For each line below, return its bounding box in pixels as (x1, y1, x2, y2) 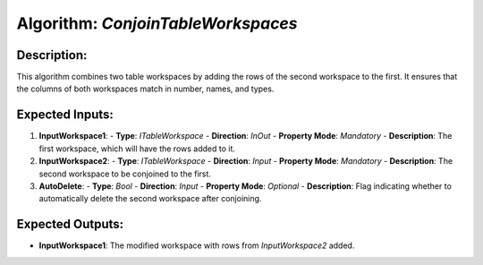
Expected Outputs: (16, 217, 124, 232)
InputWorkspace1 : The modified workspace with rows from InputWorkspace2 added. (38, 240, 355, 251)
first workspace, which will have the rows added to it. (38, 143, 236, 154)
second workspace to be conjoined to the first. (38, 168, 212, 179)
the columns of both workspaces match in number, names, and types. (16, 83, 275, 94)
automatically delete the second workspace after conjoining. (38, 193, 262, 204)
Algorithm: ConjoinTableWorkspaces (16, 13, 299, 33)
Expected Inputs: (16, 107, 114, 123)
